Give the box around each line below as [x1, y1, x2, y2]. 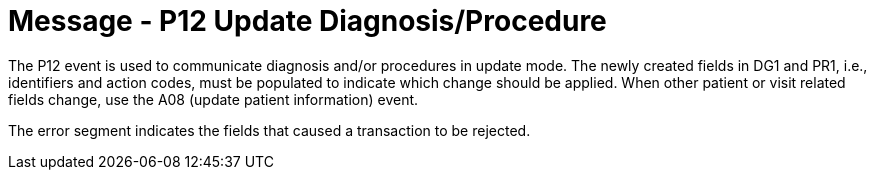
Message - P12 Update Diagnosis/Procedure [8, 4, 607, 38]
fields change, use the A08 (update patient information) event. [8, 90, 419, 108]
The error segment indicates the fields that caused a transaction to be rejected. [8, 121, 531, 139]
